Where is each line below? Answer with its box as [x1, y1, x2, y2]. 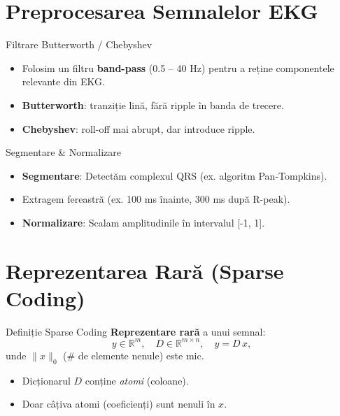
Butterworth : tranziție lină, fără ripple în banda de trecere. [22, 97, 284, 112]
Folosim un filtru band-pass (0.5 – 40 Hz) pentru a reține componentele [22, 60, 334, 75]
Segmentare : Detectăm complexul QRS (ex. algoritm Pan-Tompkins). [22, 168, 327, 182]
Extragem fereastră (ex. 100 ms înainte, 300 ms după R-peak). [22, 192, 290, 206]
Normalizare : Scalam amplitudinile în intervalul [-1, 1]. [22, 215, 265, 229]
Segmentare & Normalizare [6, 145, 121, 159]
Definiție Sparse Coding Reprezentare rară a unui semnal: [6, 324, 266, 338]
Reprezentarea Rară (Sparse [6, 256, 284, 285]
